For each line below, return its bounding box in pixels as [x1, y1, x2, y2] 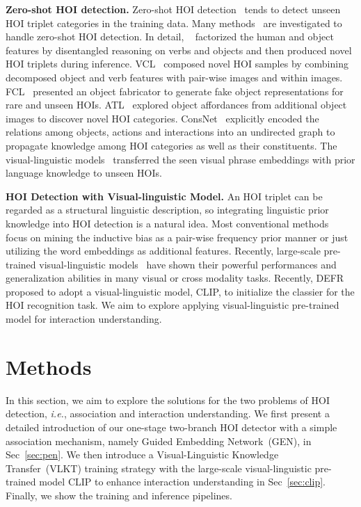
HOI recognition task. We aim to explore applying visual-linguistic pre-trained [6, 298, 339, 312]
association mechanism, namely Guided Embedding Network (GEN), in [6, 433, 312, 448]
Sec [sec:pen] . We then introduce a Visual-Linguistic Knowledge [6, 447, 279, 462]
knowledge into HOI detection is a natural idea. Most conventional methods [6, 216, 329, 230]
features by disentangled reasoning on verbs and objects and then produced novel [6, 42, 352, 57]
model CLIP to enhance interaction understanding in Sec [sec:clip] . [39, 474, 326, 489]
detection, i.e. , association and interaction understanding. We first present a [6, 406, 330, 421]
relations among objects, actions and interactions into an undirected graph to [6, 124, 335, 139]
